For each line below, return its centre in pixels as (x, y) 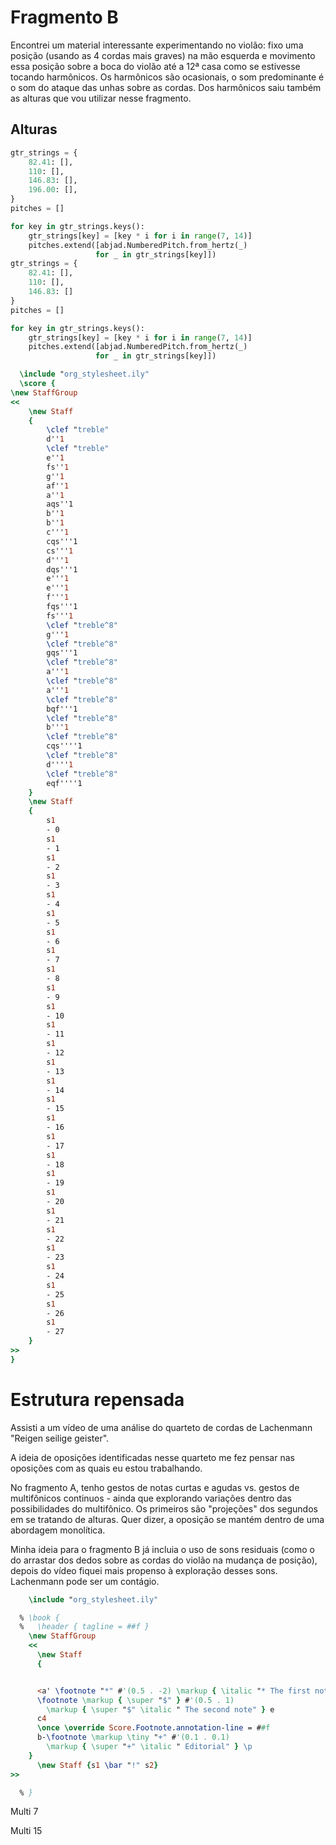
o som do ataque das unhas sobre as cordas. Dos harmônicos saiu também (166, 87)
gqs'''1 (62, 653)
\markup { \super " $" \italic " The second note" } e (160, 1709)
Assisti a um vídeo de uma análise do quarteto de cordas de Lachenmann (161, 1427)
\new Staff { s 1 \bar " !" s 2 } (97, 1765)
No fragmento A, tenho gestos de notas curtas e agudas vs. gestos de (155, 1487)
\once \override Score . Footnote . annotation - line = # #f (153, 1728)
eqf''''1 (64, 783)
